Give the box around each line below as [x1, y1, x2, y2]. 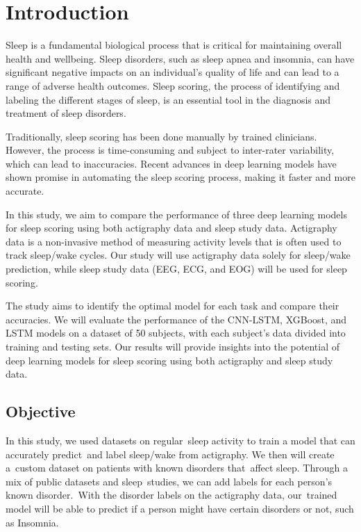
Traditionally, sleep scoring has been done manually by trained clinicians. [6, 129, 317, 143]
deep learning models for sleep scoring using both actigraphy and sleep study [6, 353, 333, 367]
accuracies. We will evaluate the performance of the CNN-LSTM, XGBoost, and [6, 312, 347, 326]
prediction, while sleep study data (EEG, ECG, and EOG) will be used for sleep [6, 261, 347, 276]
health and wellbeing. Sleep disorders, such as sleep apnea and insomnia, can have [6, 51, 355, 65]
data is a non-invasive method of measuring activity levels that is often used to [6, 234, 342, 248]
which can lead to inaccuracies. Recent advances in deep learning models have [6, 156, 337, 170]
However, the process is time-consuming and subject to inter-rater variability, [6, 143, 335, 157]
